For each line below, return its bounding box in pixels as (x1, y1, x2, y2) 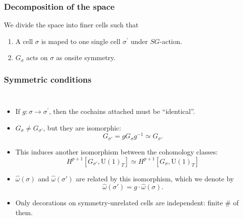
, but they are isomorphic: (43, 122, 121, 132)
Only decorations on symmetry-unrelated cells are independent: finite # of (15, 197, 239, 208)
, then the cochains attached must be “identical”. (49, 106, 195, 116)
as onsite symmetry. (56, 52, 116, 63)
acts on (26, 52, 48, 63)
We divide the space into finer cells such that (4, 20, 139, 30)
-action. (159, 36, 182, 46)
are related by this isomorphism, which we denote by (76, 173, 234, 183)
